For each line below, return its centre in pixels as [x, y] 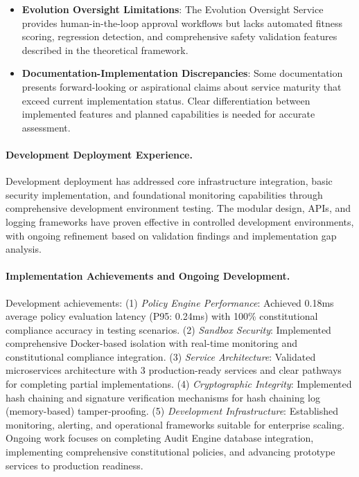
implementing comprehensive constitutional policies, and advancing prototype [170, 452]
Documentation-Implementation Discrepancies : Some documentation [182, 73]
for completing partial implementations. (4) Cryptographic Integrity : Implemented [179, 384]
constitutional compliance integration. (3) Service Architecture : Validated [161, 356]
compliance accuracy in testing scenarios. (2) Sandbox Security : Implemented [168, 329]
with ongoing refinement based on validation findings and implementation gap [171, 235]
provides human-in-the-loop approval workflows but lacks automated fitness [182, 22]
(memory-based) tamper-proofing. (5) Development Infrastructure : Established [172, 411]
